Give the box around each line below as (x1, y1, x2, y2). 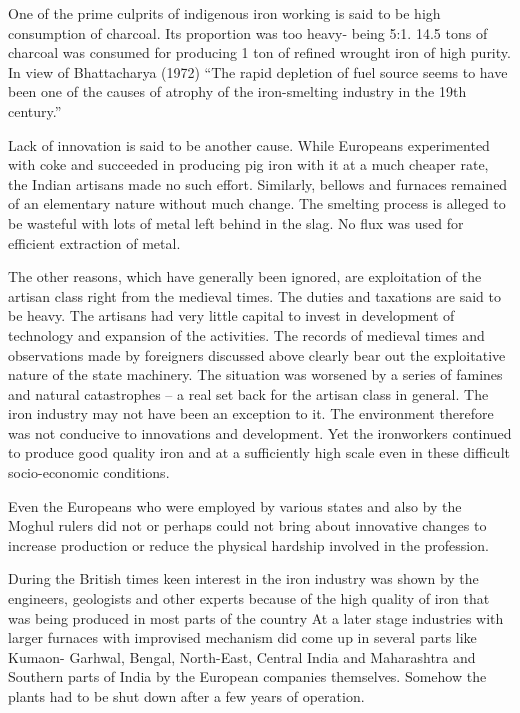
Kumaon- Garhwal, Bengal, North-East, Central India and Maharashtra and (8, 646, 476, 667)
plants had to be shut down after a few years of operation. (8, 686, 365, 706)
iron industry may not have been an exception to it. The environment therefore (8, 403, 494, 424)
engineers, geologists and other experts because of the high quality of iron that (8, 588, 490, 609)
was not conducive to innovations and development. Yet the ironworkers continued (8, 422, 512, 443)
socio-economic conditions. (8, 462, 170, 483)
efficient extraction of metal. (8, 232, 181, 253)
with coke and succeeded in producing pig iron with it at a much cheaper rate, (8, 154, 489, 175)
